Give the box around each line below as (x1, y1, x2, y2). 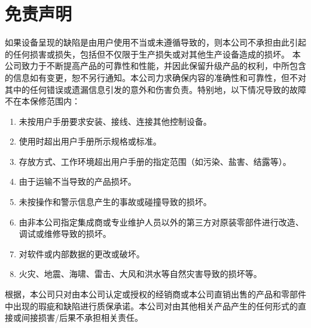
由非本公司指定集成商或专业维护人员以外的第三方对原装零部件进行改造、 (19, 215, 304, 228)
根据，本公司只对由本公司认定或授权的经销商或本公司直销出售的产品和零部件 (5, 288, 306, 300)
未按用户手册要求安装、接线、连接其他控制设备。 (19, 115, 212, 127)
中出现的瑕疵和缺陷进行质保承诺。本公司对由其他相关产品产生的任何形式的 (5, 299, 298, 312)
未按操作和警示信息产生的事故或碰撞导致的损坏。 (19, 195, 212, 208)
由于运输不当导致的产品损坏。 (19, 175, 136, 188)
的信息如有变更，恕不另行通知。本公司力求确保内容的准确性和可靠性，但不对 (5, 71, 306, 83)
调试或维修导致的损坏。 (19, 227, 111, 240)
